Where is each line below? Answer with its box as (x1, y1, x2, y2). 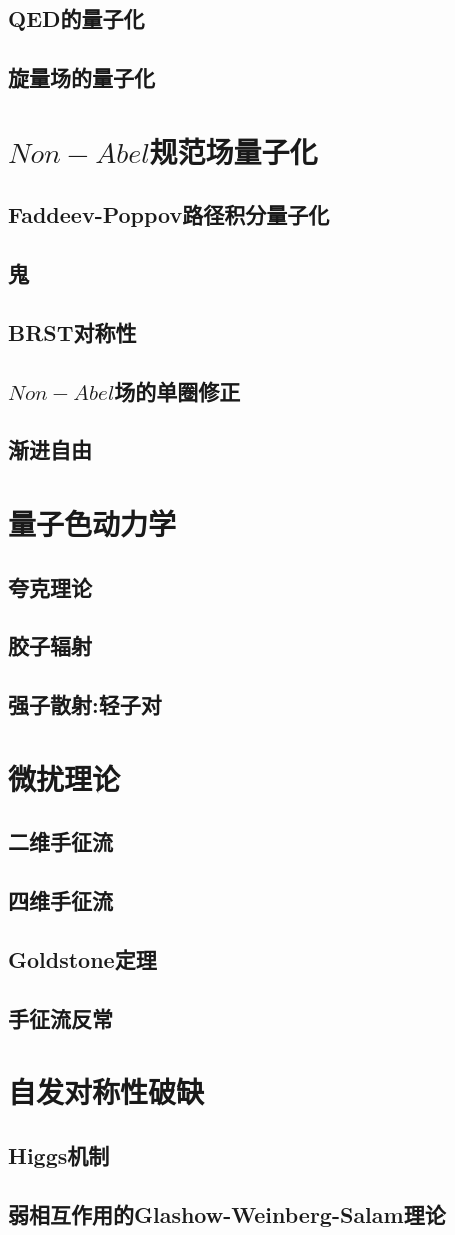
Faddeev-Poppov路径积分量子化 (8, 199, 330, 230)
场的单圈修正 (114, 375, 241, 406)
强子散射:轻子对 (8, 689, 162, 720)
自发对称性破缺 (8, 1071, 205, 1112)
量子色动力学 (8, 503, 177, 544)
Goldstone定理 (8, 943, 157, 974)
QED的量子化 (8, 3, 145, 34)
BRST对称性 (8, 316, 137, 347)
